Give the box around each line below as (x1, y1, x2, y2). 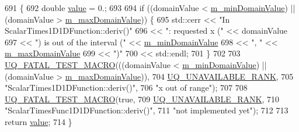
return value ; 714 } (5, 115, 72, 127)
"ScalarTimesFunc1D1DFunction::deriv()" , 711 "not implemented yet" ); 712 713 (5, 104, 288, 116)
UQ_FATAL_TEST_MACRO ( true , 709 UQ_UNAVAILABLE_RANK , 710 (5, 92, 280, 105)
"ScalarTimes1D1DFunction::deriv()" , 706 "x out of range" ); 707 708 (5, 81, 248, 94)
